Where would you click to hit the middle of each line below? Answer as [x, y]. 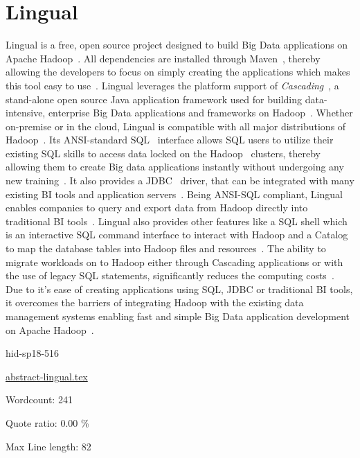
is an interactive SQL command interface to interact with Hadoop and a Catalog [177, 235]
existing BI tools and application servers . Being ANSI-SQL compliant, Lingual [174, 194]
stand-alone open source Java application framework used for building [154, 99]
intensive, [26, 113]
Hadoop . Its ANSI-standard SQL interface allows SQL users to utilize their [170, 140]
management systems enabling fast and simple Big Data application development [178, 316]
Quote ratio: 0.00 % [47, 422]
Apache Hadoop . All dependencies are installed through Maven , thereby [163, 58]
